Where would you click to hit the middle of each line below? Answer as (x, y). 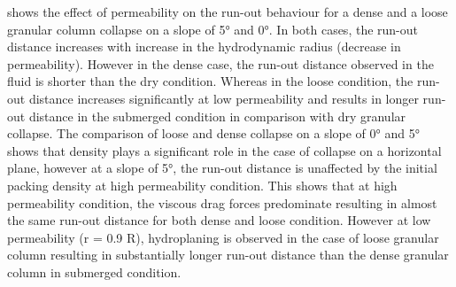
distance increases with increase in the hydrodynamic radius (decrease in (204, 47)
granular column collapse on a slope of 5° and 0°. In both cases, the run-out (213, 29)
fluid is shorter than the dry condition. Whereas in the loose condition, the (210, 81)
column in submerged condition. (94, 271)
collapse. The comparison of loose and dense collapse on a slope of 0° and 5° (213, 133)
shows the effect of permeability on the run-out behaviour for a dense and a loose (228, 12)
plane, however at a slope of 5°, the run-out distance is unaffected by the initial (222, 168)
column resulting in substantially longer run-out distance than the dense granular (228, 255)
